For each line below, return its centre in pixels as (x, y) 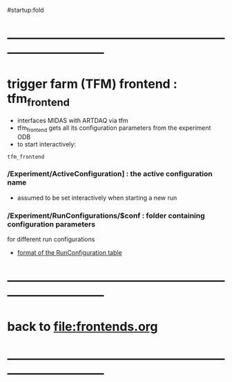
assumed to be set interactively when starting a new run (97, 198)
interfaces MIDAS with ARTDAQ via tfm (73, 120)
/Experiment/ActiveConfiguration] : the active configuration (110, 174)
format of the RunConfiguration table (69, 253)
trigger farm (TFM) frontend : (92, 84)
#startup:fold (26, 10)
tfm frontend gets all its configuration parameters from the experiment (114, 128)
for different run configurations (51, 239)
